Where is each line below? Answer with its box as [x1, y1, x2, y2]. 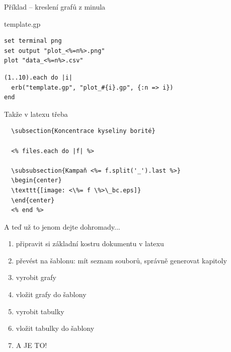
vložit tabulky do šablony [16, 323, 95, 333]
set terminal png [4, 37, 62, 45]
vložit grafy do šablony [16, 289, 87, 300]
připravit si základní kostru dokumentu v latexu [16, 238, 164, 249]
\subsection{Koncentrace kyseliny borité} [11, 127, 156, 135]
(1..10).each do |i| [4, 74, 73, 81]
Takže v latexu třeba [4, 108, 68, 119]
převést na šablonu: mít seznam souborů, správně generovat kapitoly [16, 255, 227, 265]
